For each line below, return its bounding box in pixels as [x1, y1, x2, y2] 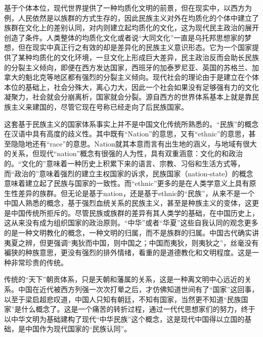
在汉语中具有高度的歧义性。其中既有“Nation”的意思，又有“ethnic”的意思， [4, 128, 249, 139]
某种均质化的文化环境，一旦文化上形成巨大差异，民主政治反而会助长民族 [18, 52, 259, 62]
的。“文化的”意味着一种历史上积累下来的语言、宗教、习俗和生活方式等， [4, 158, 245, 168]
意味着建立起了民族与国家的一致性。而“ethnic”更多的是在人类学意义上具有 [4, 178, 249, 188]
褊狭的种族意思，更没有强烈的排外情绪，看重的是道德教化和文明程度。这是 [4, 247, 252, 258]
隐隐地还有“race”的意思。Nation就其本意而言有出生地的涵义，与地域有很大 [11, 138, 257, 149]
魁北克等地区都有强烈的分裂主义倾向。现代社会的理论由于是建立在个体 [25, 72, 259, 82]
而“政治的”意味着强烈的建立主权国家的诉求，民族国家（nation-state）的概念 [4, 168, 253, 178]
